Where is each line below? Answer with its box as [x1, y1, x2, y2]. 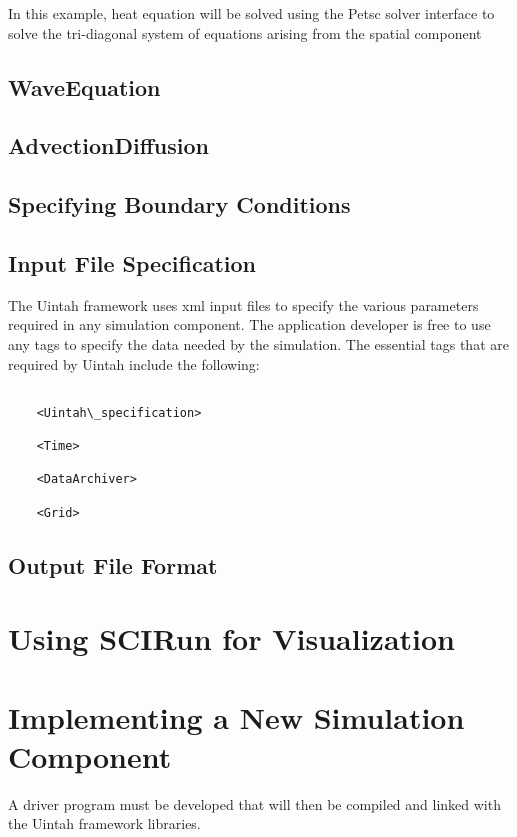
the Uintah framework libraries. [8, 813, 201, 834]
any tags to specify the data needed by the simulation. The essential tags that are [8, 333, 509, 354]
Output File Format [8, 549, 218, 580]
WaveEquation [8, 71, 161, 102]
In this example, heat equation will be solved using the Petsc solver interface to [8, 3, 495, 23]
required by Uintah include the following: [8, 353, 260, 374]
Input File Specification [8, 247, 257, 278]
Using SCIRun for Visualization [8, 618, 455, 659]
